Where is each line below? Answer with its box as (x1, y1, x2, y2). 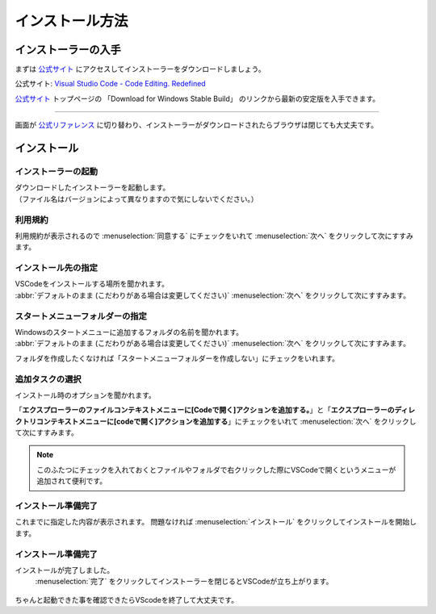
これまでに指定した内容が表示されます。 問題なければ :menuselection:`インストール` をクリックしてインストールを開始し (15, 517, 417, 527)
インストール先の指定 (15, 262, 99, 274)
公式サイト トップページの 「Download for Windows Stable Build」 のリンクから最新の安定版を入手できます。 (15, 94, 380, 103)
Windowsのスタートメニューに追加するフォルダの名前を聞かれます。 (15, 327, 244, 336)
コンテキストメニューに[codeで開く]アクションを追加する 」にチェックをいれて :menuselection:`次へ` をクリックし (36, 416, 417, 426)
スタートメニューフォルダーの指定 (15, 311, 147, 322)
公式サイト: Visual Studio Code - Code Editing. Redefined (15, 79, 206, 89)
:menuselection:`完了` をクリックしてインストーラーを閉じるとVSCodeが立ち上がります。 (35, 577, 333, 587)
